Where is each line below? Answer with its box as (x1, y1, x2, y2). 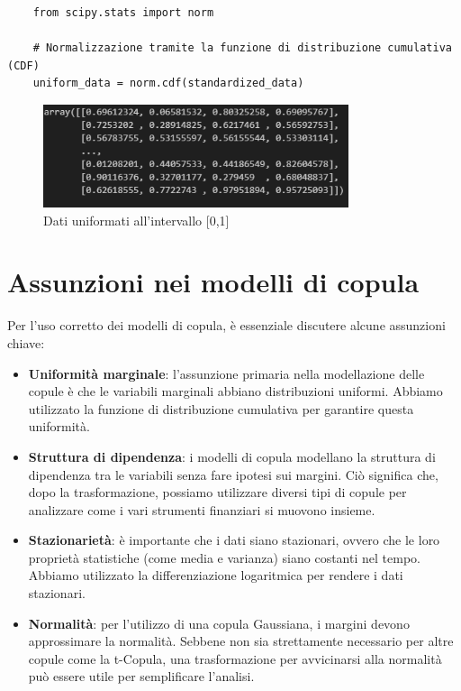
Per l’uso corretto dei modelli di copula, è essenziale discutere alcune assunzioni (7, 316, 446, 335)
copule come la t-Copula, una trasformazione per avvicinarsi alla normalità (28, 649, 442, 668)
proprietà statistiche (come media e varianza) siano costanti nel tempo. (28, 548, 420, 567)
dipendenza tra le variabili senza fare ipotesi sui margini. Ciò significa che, (28, 465, 438, 484)
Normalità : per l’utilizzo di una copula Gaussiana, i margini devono (28, 613, 410, 632)
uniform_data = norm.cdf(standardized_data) (32, 77, 304, 90)
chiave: (7, 333, 45, 352)
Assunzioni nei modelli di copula (7, 263, 420, 300)
